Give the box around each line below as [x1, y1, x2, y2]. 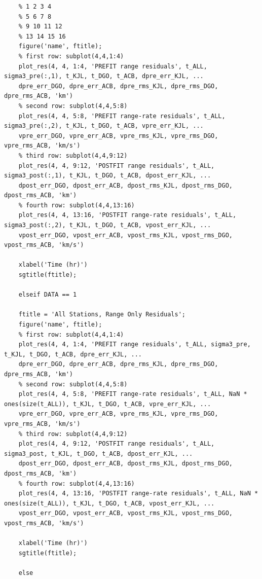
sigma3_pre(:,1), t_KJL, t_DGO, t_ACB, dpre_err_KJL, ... [4, 73, 204, 80]
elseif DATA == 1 [18, 291, 77, 299]
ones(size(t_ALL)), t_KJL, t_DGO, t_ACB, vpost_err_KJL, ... [4, 499, 215, 507]
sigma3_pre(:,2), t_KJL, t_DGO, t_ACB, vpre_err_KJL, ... [4, 122, 204, 130]
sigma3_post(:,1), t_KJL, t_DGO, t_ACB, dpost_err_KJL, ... [4, 172, 211, 179]
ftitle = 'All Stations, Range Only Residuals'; [18, 311, 185, 318]
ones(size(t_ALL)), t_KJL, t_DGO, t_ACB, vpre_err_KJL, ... [4, 400, 211, 408]
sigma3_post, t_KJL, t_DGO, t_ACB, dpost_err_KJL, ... [4, 450, 193, 457]
